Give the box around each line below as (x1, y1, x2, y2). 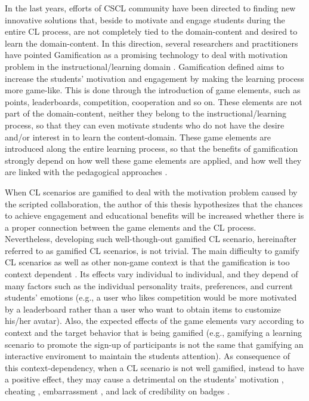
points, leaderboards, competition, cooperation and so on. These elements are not (5, 95, 302, 108)
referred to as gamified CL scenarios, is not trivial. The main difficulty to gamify (5, 244, 299, 256)
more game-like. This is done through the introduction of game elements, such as (5, 84, 301, 96)
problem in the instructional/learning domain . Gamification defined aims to (5, 60, 284, 72)
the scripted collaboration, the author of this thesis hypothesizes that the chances (5, 197, 303, 210)
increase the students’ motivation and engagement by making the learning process (5, 72, 304, 84)
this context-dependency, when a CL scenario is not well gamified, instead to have (5, 361, 304, 374)
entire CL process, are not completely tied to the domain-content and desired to (5, 25, 298, 38)
